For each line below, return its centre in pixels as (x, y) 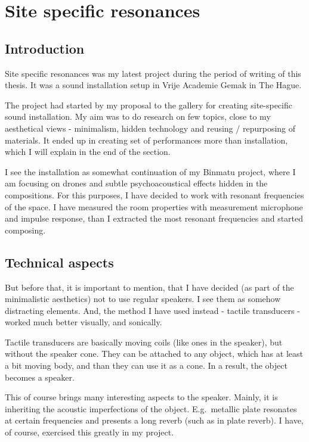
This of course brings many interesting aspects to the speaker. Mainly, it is (141, 397)
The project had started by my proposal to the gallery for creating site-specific (149, 105)
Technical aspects (59, 262)
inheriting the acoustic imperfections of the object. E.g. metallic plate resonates (151, 408)
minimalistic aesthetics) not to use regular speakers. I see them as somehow (143, 299)
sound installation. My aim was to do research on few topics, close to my (138, 116)
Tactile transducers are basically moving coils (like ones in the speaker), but (144, 342)
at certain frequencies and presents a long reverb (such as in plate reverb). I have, (154, 420)
